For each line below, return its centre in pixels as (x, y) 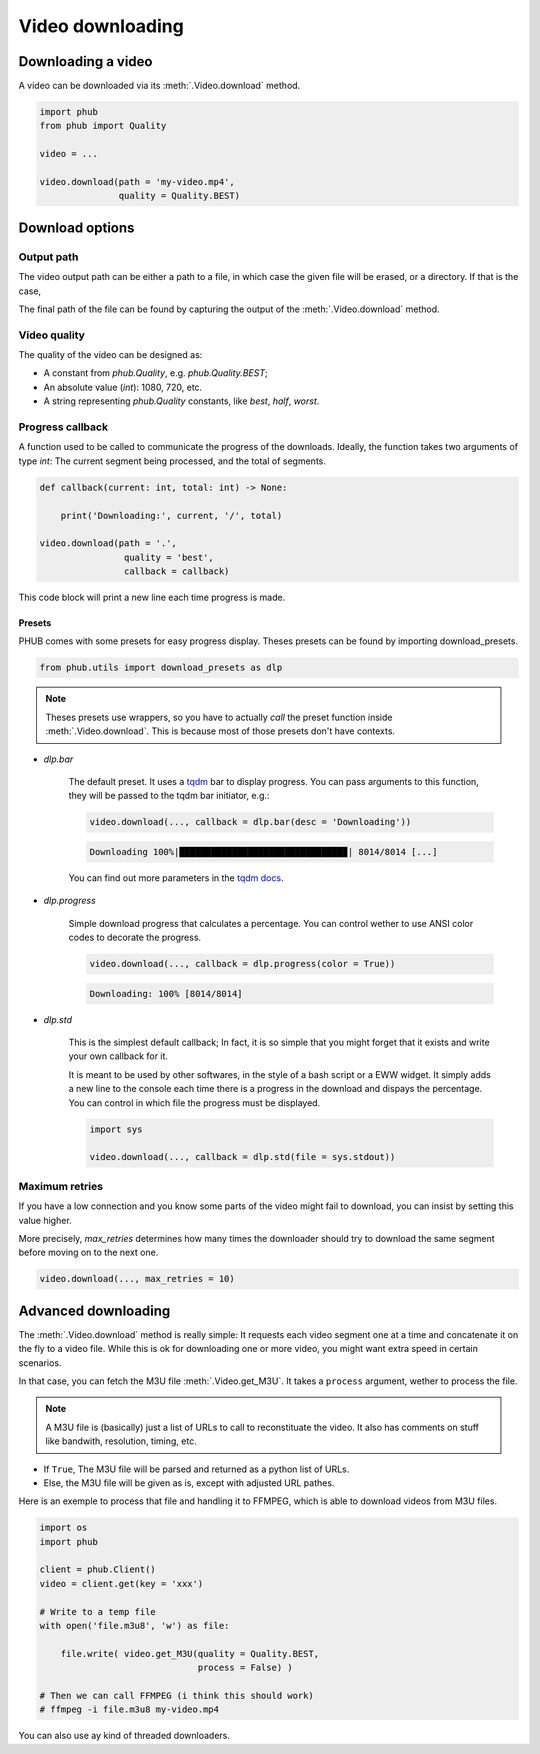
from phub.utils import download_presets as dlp (161, 668)
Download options (76, 227)
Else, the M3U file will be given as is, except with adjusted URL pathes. (189, 1482)
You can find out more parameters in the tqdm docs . (176, 877)
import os (63, 1528)
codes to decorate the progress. (135, 937)
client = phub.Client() (98, 1569)
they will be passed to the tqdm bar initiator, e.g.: (169, 796)
